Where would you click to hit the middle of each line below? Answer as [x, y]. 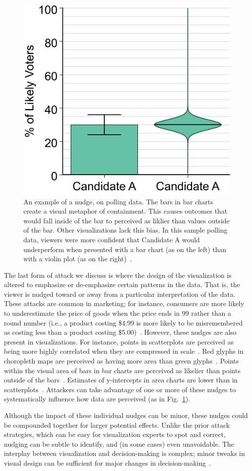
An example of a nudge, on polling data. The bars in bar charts [118, 201]
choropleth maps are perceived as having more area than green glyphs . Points [121, 361]
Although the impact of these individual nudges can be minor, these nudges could [126, 415]
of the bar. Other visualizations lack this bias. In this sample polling [126, 230]
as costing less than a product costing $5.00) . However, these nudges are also [120, 332]
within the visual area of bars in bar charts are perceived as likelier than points [122, 370]
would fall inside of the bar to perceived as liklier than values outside [126, 220]
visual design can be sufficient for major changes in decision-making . [108, 462]
